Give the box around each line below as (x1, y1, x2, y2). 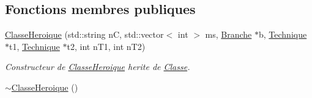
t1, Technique (9, 40, 60, 52)
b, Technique (259, 28, 307, 41)
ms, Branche (205, 28, 252, 41)
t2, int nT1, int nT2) (67, 40, 146, 52)
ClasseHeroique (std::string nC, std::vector (5, 28, 164, 41)
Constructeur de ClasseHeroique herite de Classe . (5, 60, 190, 73)
